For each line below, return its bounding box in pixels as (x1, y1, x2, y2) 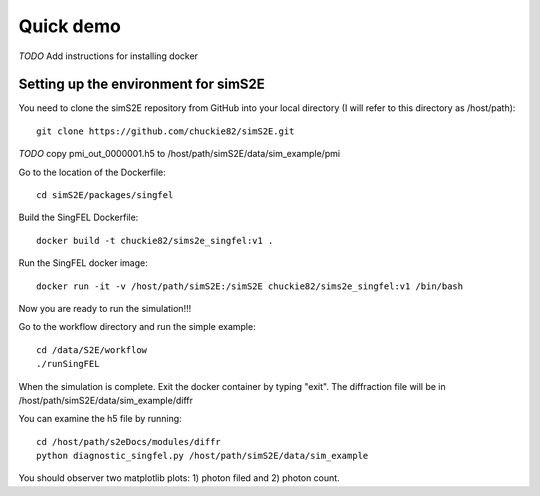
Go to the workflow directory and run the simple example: (18, 321, 256, 333)
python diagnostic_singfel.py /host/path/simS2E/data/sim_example (36, 450, 369, 462)
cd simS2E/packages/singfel (36, 190, 174, 201)
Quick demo (18, 15, 122, 37)
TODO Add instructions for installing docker (18, 50, 199, 62)
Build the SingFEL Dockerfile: (18, 211, 139, 224)
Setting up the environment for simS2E (18, 76, 265, 93)
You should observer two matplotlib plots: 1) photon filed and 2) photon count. (18, 472, 340, 484)
